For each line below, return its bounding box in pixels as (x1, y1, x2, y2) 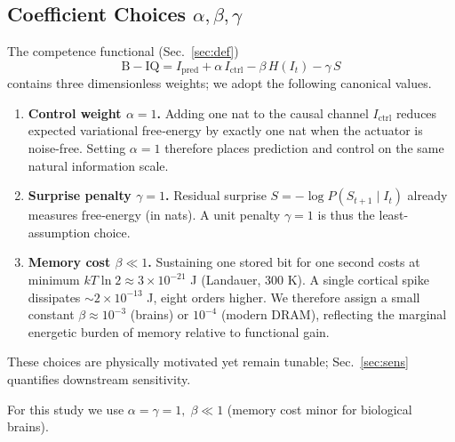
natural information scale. (28, 156, 169, 174)
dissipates (28, 287, 81, 306)
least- (379, 205, 409, 224)
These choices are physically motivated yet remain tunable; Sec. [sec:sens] (7, 352, 409, 371)
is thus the (317, 205, 375, 224)
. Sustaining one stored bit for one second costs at (148, 253, 420, 271)
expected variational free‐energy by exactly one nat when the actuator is (28, 121, 423, 140)
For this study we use (7, 399, 124, 418)
